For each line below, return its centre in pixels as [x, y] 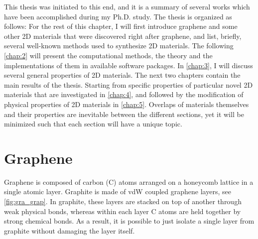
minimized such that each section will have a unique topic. [93, 124]
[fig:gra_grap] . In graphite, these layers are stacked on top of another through [123, 201]
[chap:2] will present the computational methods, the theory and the [108, 55]
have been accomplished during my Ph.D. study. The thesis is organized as [118, 16]
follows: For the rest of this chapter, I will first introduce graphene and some [121, 26]
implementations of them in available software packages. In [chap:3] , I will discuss [129, 65]
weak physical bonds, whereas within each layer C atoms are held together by [123, 211]
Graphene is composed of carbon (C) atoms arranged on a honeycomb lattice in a [129, 181]
